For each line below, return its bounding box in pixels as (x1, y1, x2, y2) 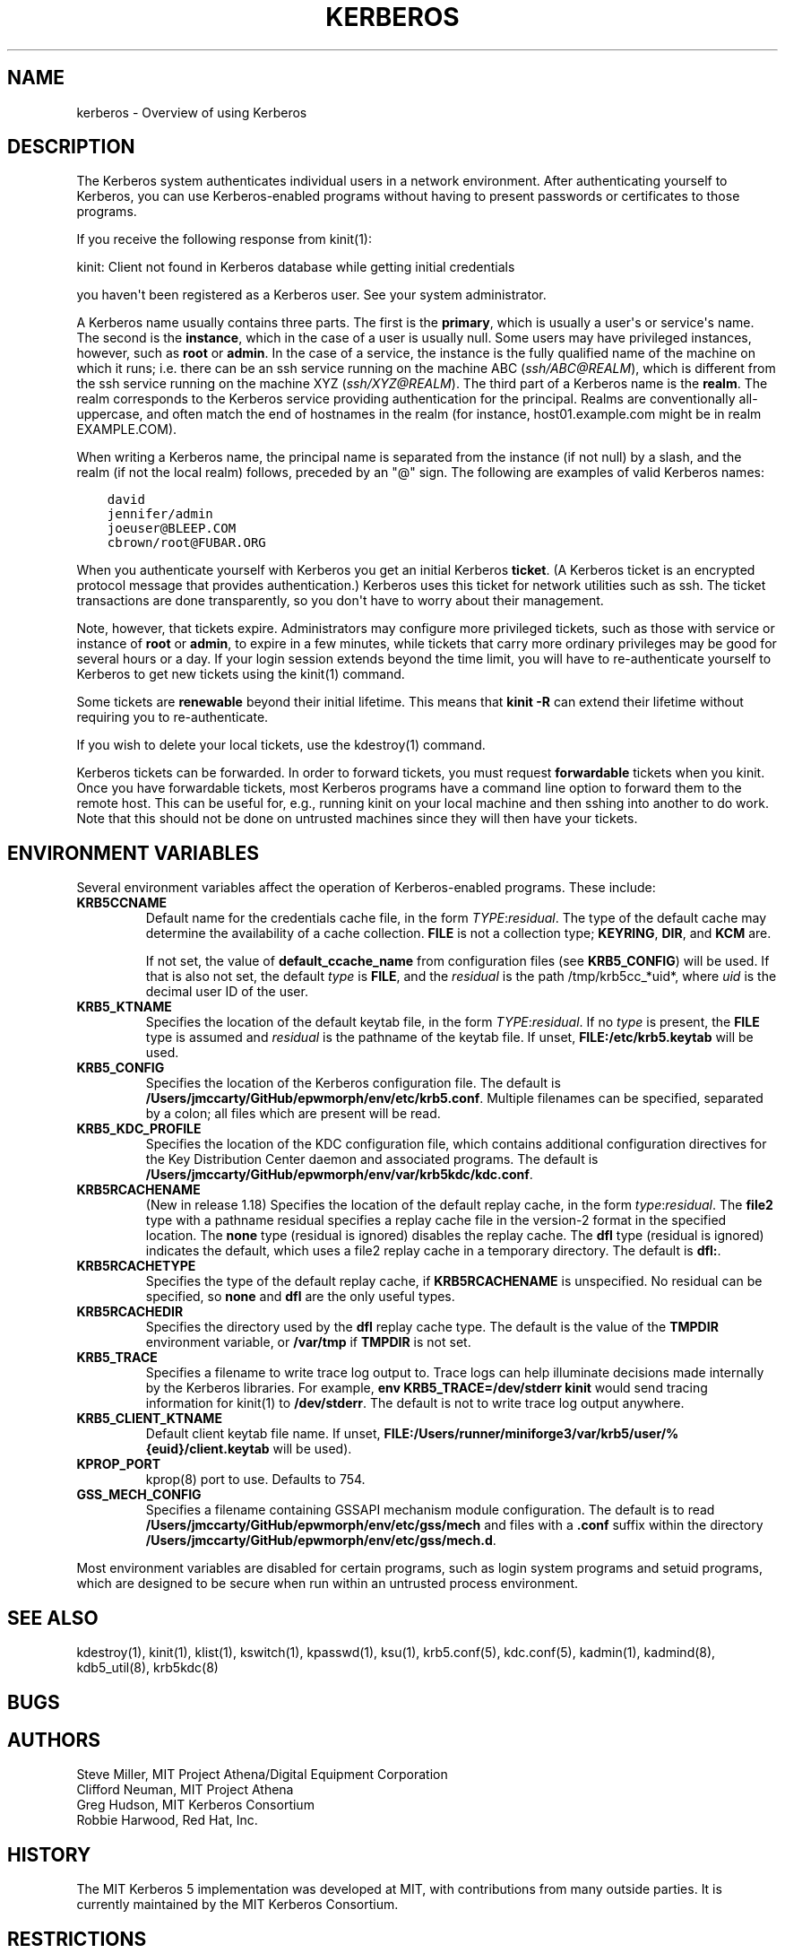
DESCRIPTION (7, 135, 135, 159)
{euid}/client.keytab (145, 1441, 270, 1457)
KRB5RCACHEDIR (76, 1304, 184, 1320)
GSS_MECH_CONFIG (76, 1487, 202, 1503)
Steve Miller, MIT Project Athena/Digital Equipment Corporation (76, 1766, 448, 1783)
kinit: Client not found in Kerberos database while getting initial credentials (76, 259, 515, 275)
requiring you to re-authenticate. (76, 709, 269, 725)
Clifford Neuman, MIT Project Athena (76, 1782, 294, 1798)
